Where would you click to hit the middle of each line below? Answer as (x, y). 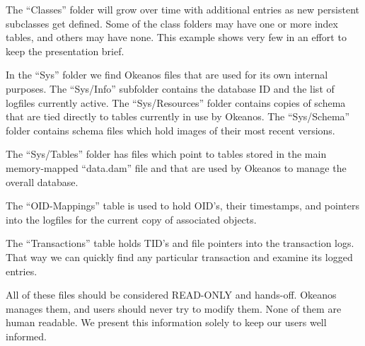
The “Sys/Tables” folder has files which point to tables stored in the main (166, 154)
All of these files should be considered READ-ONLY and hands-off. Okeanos (171, 295)
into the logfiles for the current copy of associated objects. (131, 219)
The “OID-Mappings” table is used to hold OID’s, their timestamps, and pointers (182, 206)
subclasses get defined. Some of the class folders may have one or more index (172, 23)
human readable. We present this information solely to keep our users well (166, 322)
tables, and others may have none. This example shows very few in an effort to (176, 37)
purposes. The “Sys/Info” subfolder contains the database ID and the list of (170, 88)
